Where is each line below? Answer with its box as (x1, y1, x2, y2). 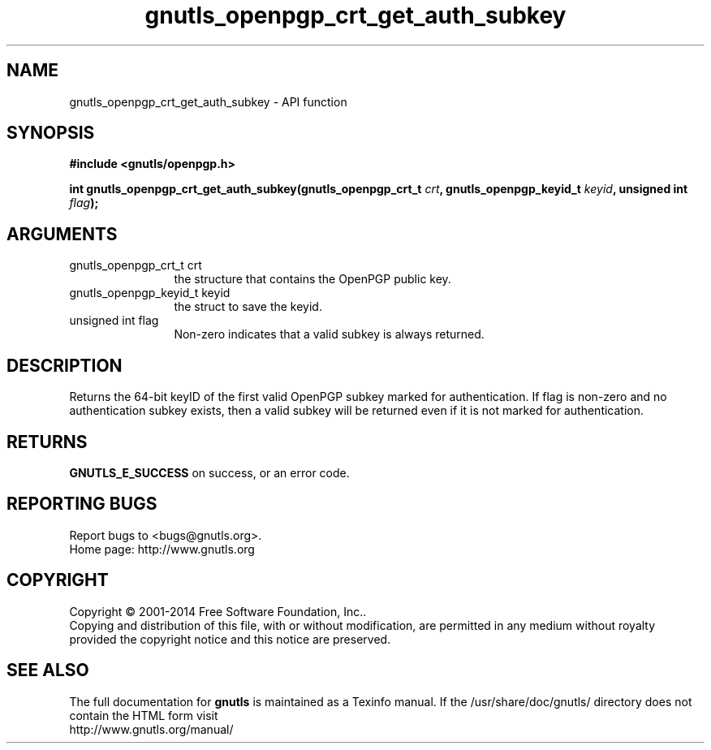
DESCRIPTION (6, 355, 123, 376)
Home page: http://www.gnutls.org (69, 541, 255, 556)
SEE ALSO (6, 660, 89, 681)
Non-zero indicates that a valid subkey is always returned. (174, 327, 485, 342)
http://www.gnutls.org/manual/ (69, 722, 234, 736)
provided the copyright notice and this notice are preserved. (69, 631, 391, 646)
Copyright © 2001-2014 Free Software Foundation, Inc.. (69, 604, 367, 619)
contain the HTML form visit (69, 708, 218, 722)
